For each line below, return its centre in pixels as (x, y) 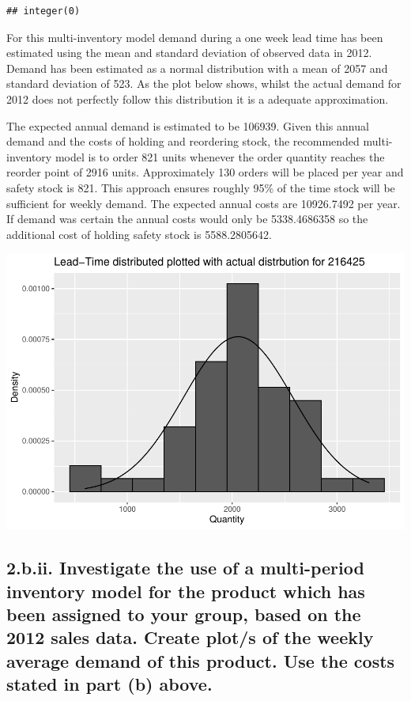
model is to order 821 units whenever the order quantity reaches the (220, 156)
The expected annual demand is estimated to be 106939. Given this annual (188, 125)
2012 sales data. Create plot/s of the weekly (190, 637)
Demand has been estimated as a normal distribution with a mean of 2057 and (197, 68)
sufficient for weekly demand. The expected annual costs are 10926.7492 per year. (204, 203)
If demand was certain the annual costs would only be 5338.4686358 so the (187, 219)
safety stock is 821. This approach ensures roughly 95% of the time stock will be (201, 187)
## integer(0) (43, 11)
